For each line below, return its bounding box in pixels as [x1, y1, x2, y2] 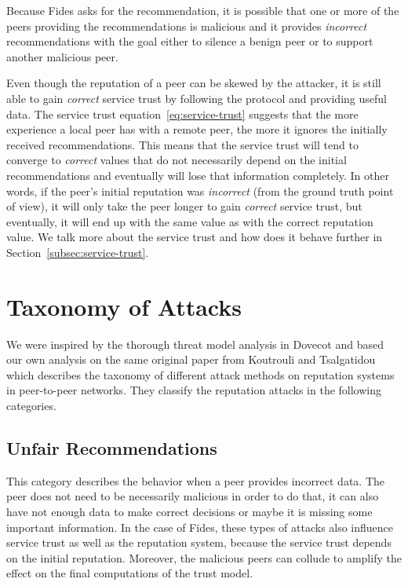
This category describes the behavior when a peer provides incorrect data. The [6, 472, 385, 489]
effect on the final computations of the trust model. [6, 565, 253, 581]
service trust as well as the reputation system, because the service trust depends [6, 534, 392, 551]
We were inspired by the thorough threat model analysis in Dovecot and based [6, 335, 384, 352]
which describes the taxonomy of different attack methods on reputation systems [6, 366, 395, 383]
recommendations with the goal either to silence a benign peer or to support [6, 33, 373, 49]
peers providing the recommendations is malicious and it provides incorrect [6, 17, 367, 34]
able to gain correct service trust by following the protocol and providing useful [6, 90, 387, 106]
